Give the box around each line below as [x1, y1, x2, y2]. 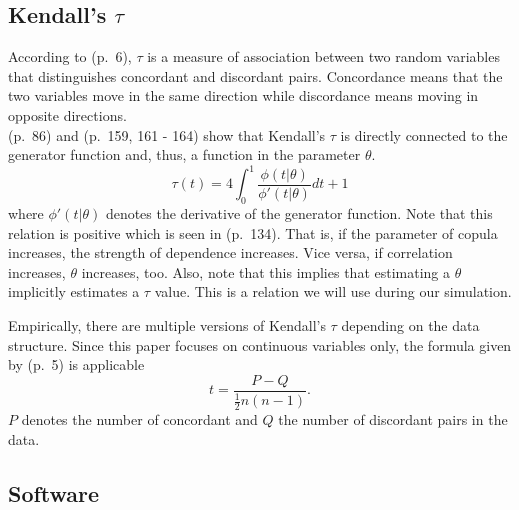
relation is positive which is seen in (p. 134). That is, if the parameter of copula [8, 222, 498, 243]
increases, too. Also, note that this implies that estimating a [81, 261, 451, 282]
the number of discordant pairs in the [278, 409, 508, 430]
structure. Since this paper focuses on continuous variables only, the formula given [8, 334, 512, 355]
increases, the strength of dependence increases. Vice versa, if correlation [8, 242, 453, 263]
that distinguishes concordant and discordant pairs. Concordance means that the [8, 65, 503, 86]
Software [8, 477, 100, 508]
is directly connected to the [340, 124, 508, 145]
